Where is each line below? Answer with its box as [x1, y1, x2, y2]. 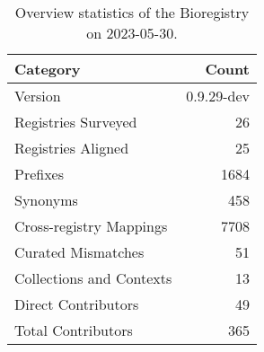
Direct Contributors [14, 294, 139, 314]
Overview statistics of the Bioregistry [14, 2, 250, 22]
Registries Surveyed [14, 111, 137, 132]
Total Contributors [14, 320, 133, 340]
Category [14, 58, 81, 79]
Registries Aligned [14, 137, 129, 158]
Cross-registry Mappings [14, 216, 168, 236]
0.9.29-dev [186, 85, 250, 106]
